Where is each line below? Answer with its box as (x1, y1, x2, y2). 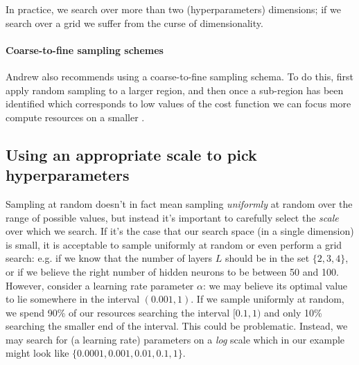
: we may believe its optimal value (202, 278, 348, 292)
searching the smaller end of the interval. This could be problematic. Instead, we (6, 319, 348, 333)
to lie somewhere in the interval (6, 292, 140, 306)
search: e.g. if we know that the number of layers (6, 251, 213, 265)
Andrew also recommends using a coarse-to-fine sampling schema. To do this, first (6, 69, 353, 83)
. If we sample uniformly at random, (191, 292, 344, 306)
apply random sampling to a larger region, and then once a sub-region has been (6, 82, 344, 97)
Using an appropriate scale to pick (6, 143, 257, 165)
